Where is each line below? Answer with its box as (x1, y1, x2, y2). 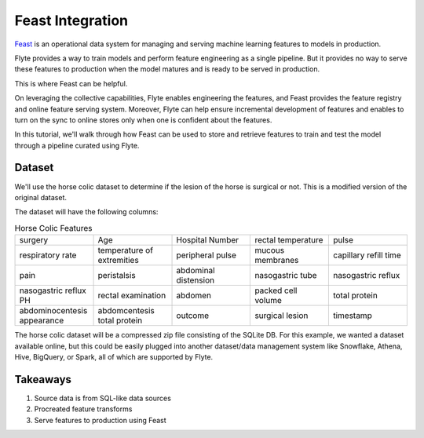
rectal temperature (254, 235, 323, 246)
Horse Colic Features (14, 222, 93, 233)
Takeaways (14, 373, 72, 386)
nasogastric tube (254, 270, 317, 281)
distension (176, 275, 215, 286)
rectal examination (97, 290, 166, 301)
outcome (176, 310, 210, 321)
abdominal (176, 265, 215, 276)
